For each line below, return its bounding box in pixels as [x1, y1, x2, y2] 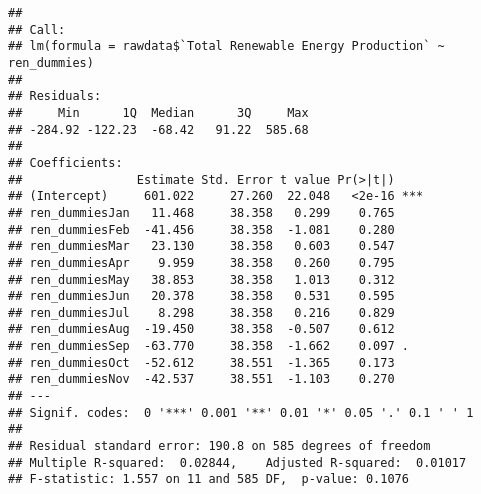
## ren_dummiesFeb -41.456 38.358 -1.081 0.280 [8, 222, 395, 237]
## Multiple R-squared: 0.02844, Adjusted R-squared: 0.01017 [8, 455, 467, 470]
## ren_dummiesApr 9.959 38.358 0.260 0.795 [8, 255, 395, 270]
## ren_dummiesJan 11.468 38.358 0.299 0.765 [8, 205, 395, 220]
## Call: [8, 22, 66, 37]
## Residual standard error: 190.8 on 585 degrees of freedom [8, 439, 431, 454]
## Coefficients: [8, 155, 123, 170]
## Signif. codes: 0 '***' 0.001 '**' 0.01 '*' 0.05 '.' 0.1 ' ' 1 [8, 405, 474, 420]
